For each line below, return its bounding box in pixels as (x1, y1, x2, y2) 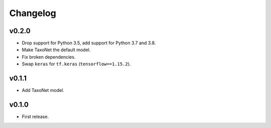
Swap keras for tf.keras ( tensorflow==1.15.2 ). (22, 61, 131, 67)
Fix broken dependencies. (22, 54, 76, 60)
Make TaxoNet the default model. (22, 47, 91, 53)
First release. (22, 113, 49, 120)
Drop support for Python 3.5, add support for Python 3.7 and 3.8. (22, 40, 156, 46)
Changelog (9, 8, 56, 19)
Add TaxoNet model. (22, 87, 65, 93)
